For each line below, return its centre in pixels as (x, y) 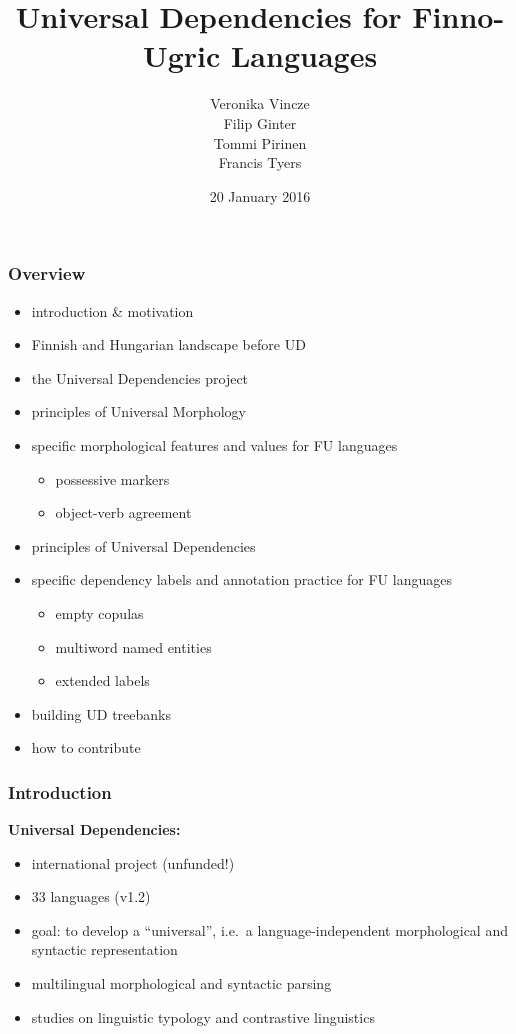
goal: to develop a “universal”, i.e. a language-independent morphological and (269, 929)
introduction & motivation (112, 310)
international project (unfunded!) (133, 862)
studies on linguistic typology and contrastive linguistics (203, 1016)
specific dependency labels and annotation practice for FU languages (241, 579)
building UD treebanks (101, 713)
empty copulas (99, 612)
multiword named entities (133, 646)
